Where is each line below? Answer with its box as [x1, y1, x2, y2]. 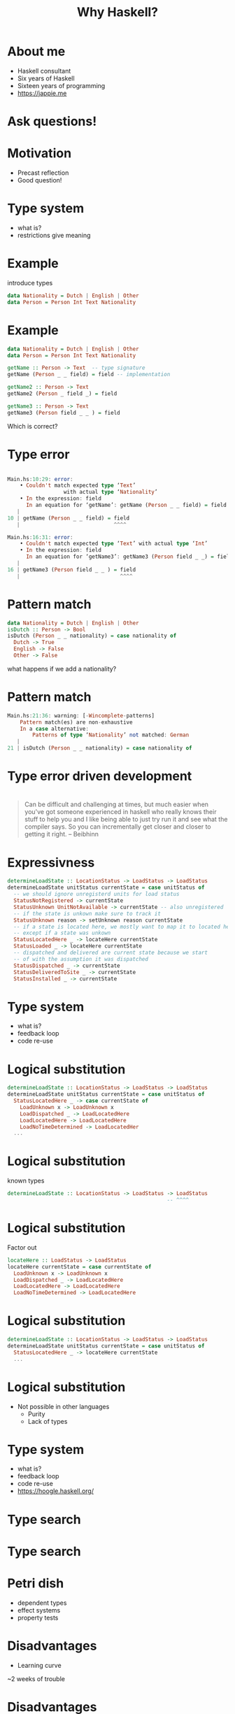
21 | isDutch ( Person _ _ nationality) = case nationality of [7, 745, 192, 752]
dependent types [17, 1599, 67, 1607]
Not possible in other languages [17, 1402, 110, 1411]
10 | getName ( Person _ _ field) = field [7, 515, 130, 522]
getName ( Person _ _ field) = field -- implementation [7, 371, 171, 378]
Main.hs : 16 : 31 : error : [7, 534, 73, 541]
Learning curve [17, 1661, 62, 1669]
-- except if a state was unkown [13, 929, 111, 937]
